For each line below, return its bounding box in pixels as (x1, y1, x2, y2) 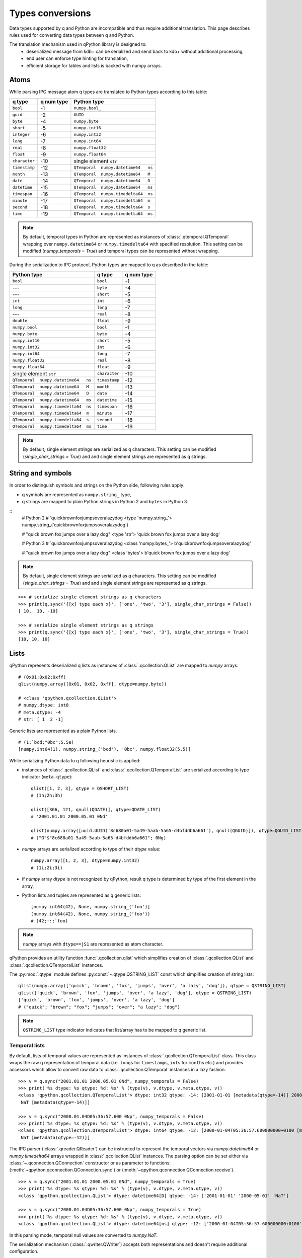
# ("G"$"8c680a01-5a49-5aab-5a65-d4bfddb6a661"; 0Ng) (31, 835, 166, 840)
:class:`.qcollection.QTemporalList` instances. (9, 962, 103, 968)
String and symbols (9, 469, 72, 478)
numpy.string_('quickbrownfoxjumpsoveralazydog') (22, 522, 128, 528)
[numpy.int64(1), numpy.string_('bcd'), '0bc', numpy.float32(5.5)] (18, 746, 191, 752)
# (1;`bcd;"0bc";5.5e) (18, 739, 74, 745)
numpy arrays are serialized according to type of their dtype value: (22, 846, 161, 852)
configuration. (9, 1248, 39, 1254)
